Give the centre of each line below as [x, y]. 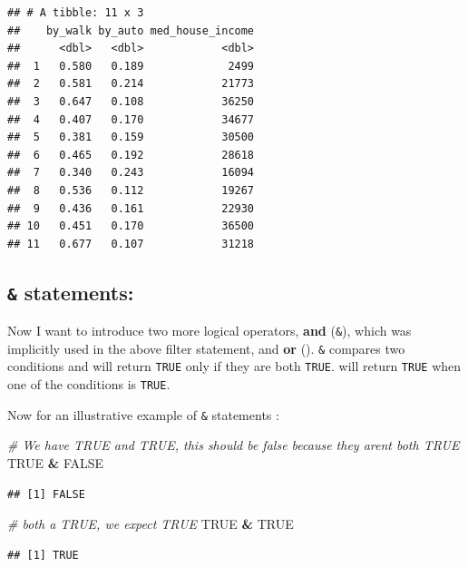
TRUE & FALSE [56, 462]
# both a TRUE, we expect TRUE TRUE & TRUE [151, 524]
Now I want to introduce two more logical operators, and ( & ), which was [210, 331]
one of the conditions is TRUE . [89, 384]
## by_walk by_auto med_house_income [131, 30]
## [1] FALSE [46, 494]
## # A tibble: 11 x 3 [76, 13]
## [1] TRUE [43, 555]
